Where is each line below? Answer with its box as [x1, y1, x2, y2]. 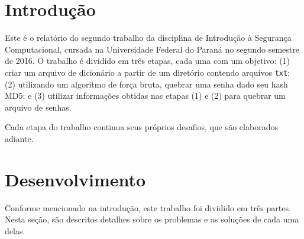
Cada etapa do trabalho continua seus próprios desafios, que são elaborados [5, 121, 278, 133]
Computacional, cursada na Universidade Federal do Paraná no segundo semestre [5, 43, 299, 55]
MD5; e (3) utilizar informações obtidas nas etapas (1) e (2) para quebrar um [5, 89, 286, 102]
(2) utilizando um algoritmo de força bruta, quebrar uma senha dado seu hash [5, 77, 288, 90]
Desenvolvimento [5, 167, 146, 191]
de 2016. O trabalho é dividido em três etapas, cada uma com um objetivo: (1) [5, 54, 290, 67]
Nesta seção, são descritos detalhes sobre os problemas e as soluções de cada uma [5, 213, 299, 225]
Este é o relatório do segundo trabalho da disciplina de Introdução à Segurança [5, 31, 292, 44]
